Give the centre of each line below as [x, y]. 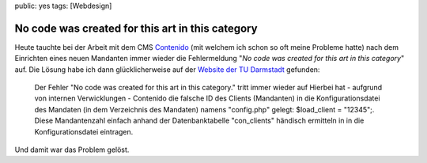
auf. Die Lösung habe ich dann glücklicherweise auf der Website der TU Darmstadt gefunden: [167, 69]
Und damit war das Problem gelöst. [72, 150]
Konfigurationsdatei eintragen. [84, 131]
